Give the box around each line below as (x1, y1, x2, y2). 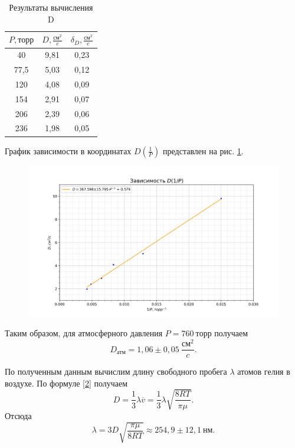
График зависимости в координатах (5, 144, 132, 157)
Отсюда (5, 409, 32, 421)
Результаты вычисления (9, 1, 93, 13)
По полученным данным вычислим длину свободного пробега (5, 365, 227, 378)
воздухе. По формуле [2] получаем (5, 376, 128, 389)
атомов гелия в (237, 365, 290, 378)
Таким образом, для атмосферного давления (5, 327, 163, 339)
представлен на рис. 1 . (163, 144, 244, 157)
